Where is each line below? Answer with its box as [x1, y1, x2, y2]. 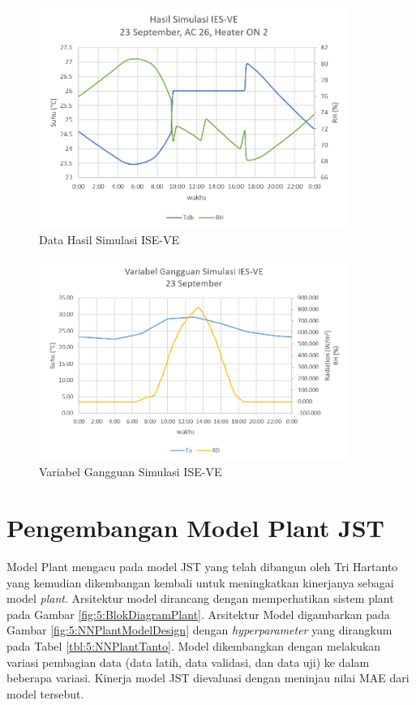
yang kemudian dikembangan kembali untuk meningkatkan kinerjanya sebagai [6, 574, 394, 591]
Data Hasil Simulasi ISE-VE [39, 231, 180, 248]
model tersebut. [6, 685, 84, 702]
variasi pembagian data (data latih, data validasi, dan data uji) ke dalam [6, 653, 370, 670]
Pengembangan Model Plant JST [6, 511, 384, 544]
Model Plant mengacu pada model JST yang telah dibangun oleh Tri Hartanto [6, 558, 398, 575]
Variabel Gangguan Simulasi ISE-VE [39, 463, 222, 480]
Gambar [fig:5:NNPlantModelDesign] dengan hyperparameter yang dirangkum [6, 621, 392, 638]
